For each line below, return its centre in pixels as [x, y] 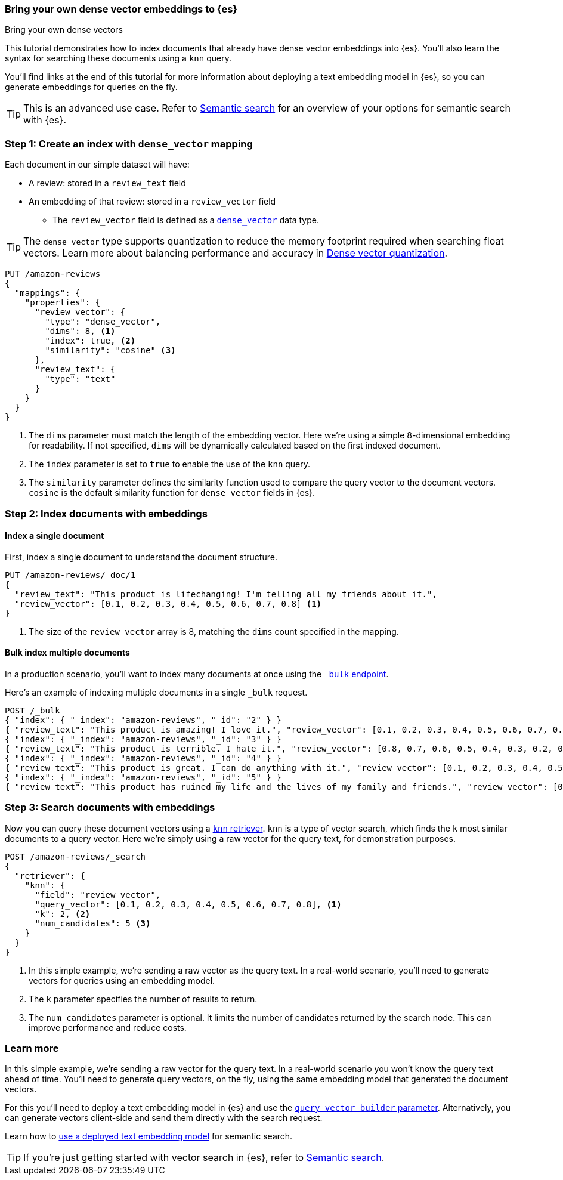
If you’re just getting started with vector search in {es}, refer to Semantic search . [204, 1158]
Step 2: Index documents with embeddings [106, 513]
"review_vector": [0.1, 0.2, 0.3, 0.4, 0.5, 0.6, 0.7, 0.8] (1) [168, 603]
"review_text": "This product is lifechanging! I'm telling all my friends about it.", [226, 594]
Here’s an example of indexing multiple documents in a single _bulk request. [156, 692]
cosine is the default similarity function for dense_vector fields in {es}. [172, 493]
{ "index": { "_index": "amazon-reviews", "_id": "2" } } [143, 720]
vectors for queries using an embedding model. [122, 980]
